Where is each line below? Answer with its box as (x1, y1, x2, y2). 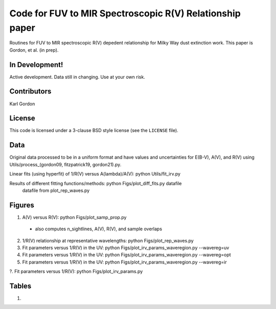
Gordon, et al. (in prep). (9, 47, 59, 53)
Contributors (9, 87, 52, 96)
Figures (9, 201, 34, 209)
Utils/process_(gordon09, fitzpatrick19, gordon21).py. (9, 161, 122, 167)
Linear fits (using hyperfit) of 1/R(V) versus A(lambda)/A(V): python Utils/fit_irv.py (9, 171, 181, 177)
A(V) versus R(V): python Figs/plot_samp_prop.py (22, 214, 127, 220)
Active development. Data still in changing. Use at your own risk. (9, 74, 145, 80)
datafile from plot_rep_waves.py (22, 187, 90, 193)
